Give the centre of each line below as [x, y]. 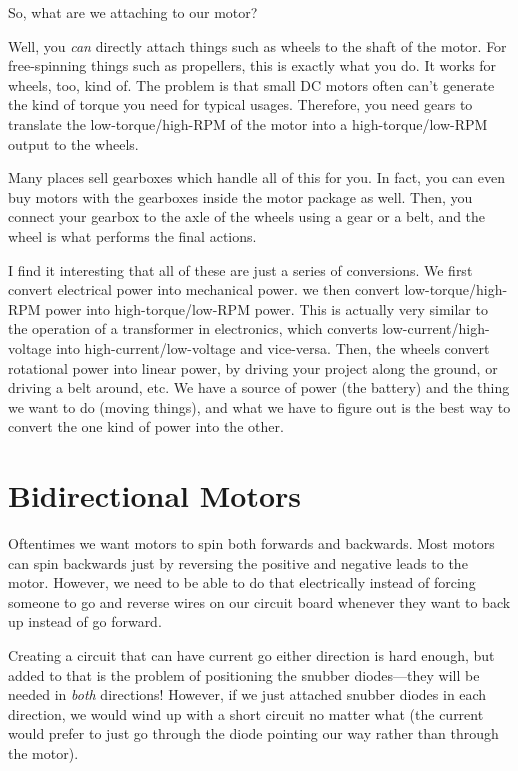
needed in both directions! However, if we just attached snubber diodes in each [247, 694]
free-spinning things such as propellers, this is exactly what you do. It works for [252, 65]
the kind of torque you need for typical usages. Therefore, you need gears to [240, 104]
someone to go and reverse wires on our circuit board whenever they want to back [259, 601]
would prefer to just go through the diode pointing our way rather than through [253, 733]
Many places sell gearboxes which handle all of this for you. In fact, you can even [256, 177]
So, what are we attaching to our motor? [133, 12]
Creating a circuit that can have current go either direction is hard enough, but [251, 654]
